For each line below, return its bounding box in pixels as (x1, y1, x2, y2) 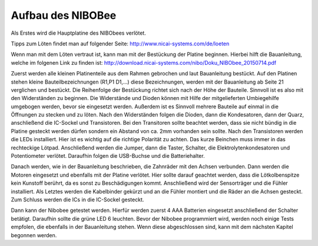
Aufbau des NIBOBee (11, 9, 117, 22)
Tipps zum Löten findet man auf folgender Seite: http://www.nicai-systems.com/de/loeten (11, 40, 230, 47)
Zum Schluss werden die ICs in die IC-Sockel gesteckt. (11, 196, 144, 203)
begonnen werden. (11, 231, 57, 238)
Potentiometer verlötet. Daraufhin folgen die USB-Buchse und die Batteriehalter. (11, 152, 206, 159)
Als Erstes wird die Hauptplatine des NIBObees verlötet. (11, 29, 147, 36)
